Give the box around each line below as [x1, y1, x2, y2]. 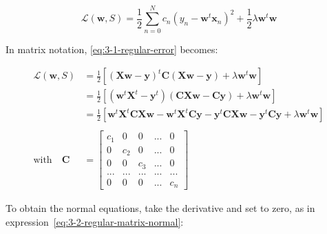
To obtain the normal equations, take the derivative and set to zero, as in [6, 201, 315, 215]
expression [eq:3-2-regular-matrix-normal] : [6, 214, 184, 228]
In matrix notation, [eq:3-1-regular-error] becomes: [6, 41, 218, 56]
